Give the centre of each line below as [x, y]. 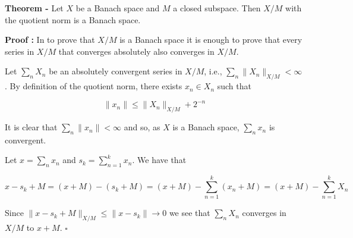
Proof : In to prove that [50, 40]
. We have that [159, 160]
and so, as [142, 127]
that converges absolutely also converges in [136, 51]
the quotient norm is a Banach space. [73, 19]
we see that [190, 213]
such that [234, 86]
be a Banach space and [118, 8]
